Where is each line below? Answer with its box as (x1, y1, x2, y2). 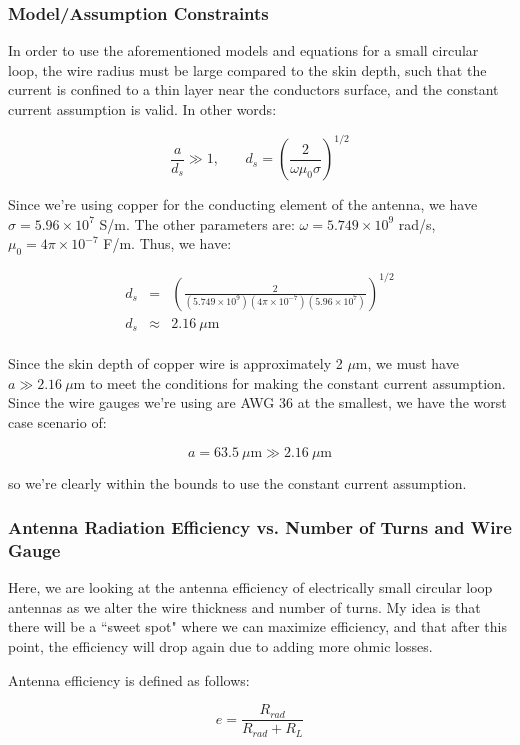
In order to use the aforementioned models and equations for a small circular (8, 40, 479, 61)
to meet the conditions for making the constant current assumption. (89, 372, 506, 393)
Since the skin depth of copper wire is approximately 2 (8, 353, 343, 374)
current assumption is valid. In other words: (8, 99, 277, 119)
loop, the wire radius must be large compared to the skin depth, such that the (8, 59, 487, 80)
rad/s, (398, 213, 436, 234)
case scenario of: (8, 411, 107, 432)
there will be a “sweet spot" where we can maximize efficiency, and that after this (8, 616, 507, 637)
